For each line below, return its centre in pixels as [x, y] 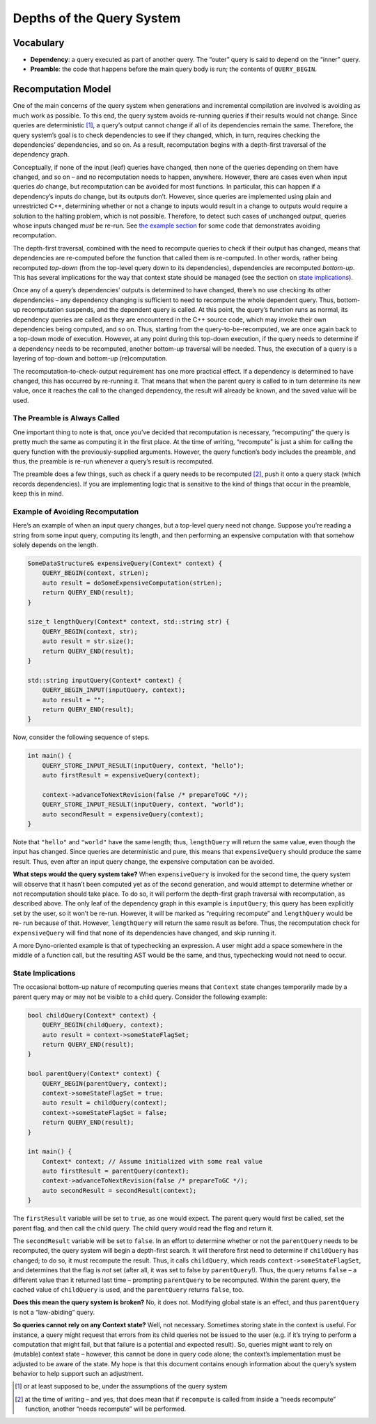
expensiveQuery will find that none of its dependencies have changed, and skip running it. [144, 933]
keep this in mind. [38, 493]
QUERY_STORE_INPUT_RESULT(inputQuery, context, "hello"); [143, 765]
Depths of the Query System [97, 18]
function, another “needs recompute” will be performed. [106, 1409]
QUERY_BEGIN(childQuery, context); [103, 1025]
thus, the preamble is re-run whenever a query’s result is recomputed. [113, 461]
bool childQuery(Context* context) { [92, 1015]
